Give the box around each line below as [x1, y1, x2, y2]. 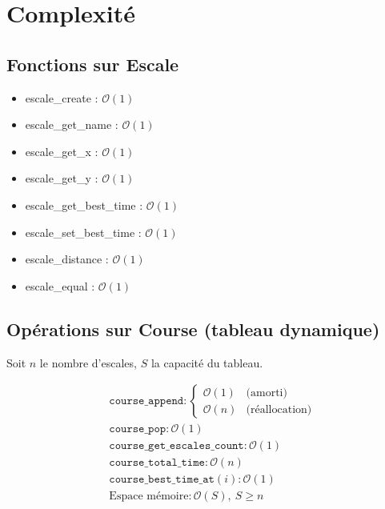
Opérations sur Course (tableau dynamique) [6, 316, 380, 341]
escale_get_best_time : [25, 196, 143, 213]
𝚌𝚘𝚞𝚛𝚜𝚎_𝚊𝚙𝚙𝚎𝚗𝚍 [109, 395, 184, 407]
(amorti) [246, 387, 287, 399]
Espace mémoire [109, 491, 189, 503]
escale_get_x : [25, 142, 98, 159]
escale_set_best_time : [25, 223, 142, 240]
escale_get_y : [25, 170, 98, 186]
